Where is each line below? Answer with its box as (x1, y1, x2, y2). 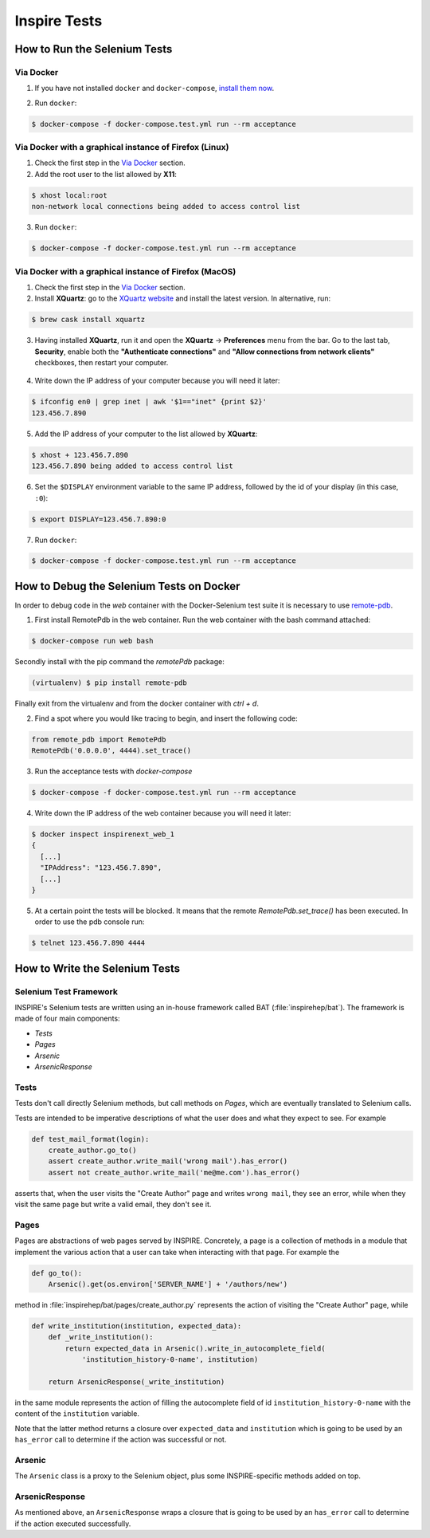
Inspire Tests (14, 12, 103, 30)
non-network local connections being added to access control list (31, 202, 301, 211)
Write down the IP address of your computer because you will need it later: (34, 376, 280, 386)
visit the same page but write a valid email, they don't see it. (14, 1200, 212, 1210)
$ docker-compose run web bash (31, 636, 154, 646)
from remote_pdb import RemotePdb (31, 734, 166, 744)
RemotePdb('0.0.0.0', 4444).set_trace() (31, 746, 191, 755)
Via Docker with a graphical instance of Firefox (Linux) (14, 142, 229, 153)
